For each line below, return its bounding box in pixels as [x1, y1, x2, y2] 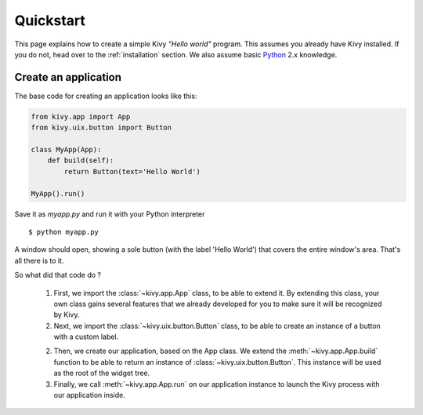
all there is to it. [14, 256, 64, 265]
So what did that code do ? [14, 271, 102, 280]
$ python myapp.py [28, 228, 99, 236]
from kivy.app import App [31, 112, 131, 121]
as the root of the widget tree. [53, 369, 150, 378]
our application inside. [53, 391, 125, 400]
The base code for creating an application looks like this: [14, 91, 197, 100]
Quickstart [14, 12, 86, 29]
